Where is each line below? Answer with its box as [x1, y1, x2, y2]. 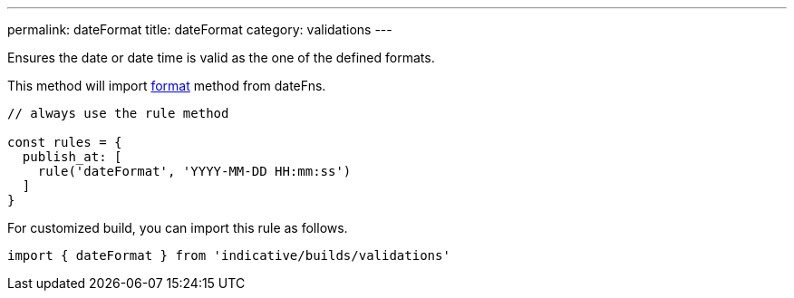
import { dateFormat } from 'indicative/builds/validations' [7, 248, 450, 263]
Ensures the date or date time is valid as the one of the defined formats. [7, 50, 435, 65]
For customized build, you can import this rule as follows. [7, 220, 348, 236]
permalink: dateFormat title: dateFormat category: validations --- [7, 22, 392, 37]
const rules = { [7, 135, 122, 149]
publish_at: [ [22, 149, 122, 164]
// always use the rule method [7, 106, 229, 120]
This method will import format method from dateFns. [7, 78, 326, 93]
